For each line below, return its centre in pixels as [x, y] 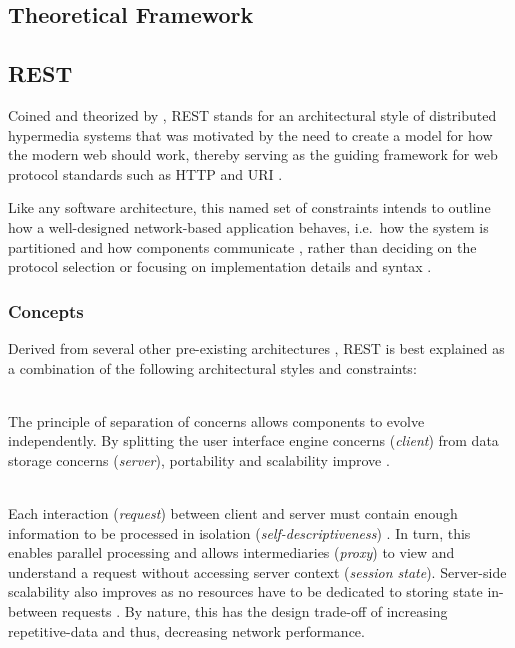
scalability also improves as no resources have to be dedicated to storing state [245, 591]
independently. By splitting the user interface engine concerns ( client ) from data [253, 440]
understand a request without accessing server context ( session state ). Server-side [257, 571]
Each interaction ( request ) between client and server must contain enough [233, 513]
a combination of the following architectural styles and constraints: [212, 367]
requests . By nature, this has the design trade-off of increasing [255, 611]
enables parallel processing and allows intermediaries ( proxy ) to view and [231, 552]
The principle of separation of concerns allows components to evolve [216, 420]
